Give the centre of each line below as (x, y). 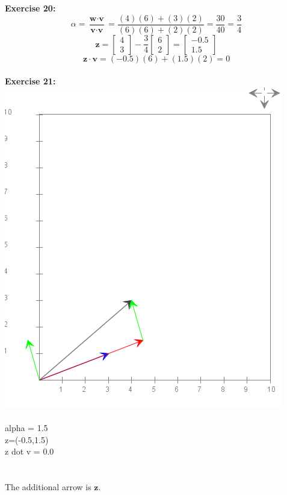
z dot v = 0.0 (29, 451)
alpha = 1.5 (26, 428)
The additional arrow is (48, 487)
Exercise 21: (30, 81)
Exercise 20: (30, 8)
